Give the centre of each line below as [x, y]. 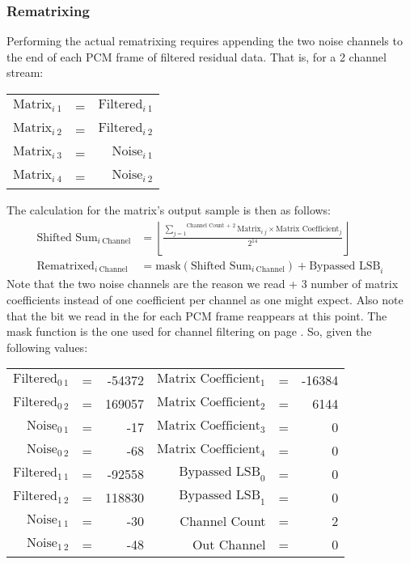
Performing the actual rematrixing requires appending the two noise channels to [205, 41]
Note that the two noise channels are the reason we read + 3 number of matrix [203, 284]
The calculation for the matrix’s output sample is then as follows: [169, 210]
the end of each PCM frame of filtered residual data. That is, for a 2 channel [197, 56]
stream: [25, 72]
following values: [47, 347]
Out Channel [229, 545]
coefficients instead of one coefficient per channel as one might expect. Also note [205, 300]
